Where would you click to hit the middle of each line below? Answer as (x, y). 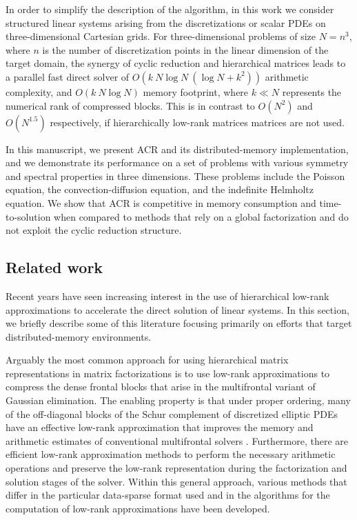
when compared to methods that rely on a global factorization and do (201, 216)
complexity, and (39, 91)
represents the (312, 91)
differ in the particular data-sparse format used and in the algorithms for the (168, 495)
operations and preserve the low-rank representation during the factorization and (176, 468)
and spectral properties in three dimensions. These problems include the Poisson (175, 176)
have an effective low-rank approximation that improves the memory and (160, 427)
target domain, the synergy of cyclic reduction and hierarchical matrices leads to (176, 63)
